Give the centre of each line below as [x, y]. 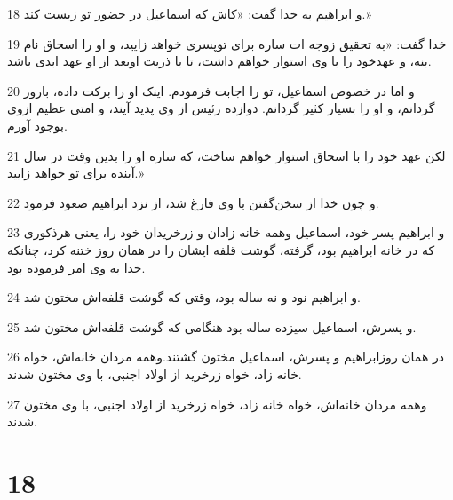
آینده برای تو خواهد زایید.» [76, 173]
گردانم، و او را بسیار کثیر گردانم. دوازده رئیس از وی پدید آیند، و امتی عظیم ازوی [221, 108]
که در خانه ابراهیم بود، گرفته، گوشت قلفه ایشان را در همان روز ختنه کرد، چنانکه [221, 249]
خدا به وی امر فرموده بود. [76, 267]
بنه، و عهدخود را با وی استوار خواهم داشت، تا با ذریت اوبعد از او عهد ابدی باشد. [219, 61]
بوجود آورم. [37, 125]
